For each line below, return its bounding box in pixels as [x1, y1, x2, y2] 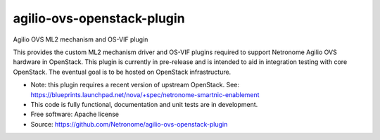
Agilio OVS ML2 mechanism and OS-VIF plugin [13, 35, 148, 44]
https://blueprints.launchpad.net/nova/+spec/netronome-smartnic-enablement [30, 90, 260, 98]
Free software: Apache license [30, 110, 120, 119]
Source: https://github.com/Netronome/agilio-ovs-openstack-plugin [30, 120, 228, 128]
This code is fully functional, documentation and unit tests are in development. [30, 100, 258, 108]
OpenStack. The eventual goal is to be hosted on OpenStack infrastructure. [13, 68, 232, 76]
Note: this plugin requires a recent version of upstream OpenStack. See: [30, 81, 239, 89]
